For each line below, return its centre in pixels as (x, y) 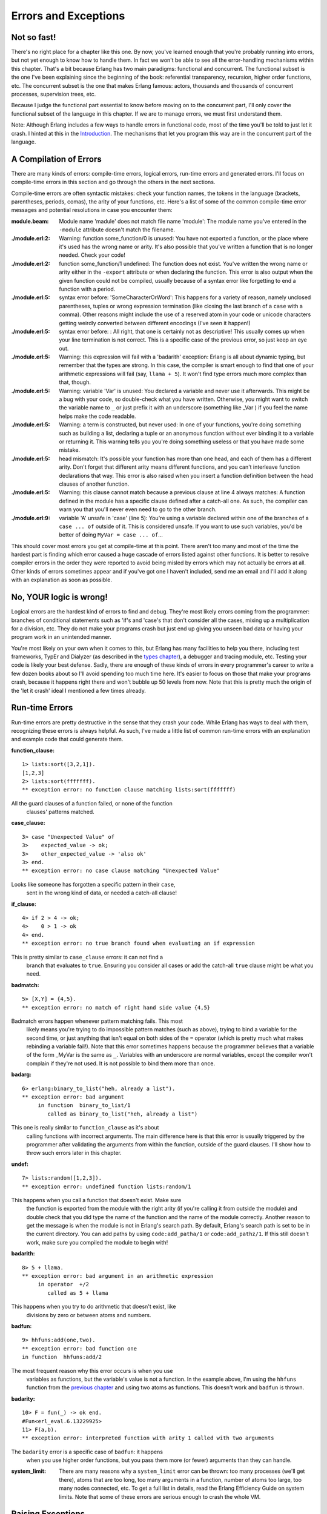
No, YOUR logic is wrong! (60, 597)
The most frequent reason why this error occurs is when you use (92, 1370)
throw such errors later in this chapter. (74, 1153)
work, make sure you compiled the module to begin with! (97, 1242)
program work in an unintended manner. (61, 637)
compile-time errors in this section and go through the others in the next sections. (113, 182)
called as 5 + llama (78, 1293)
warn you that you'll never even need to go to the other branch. (138, 509)
